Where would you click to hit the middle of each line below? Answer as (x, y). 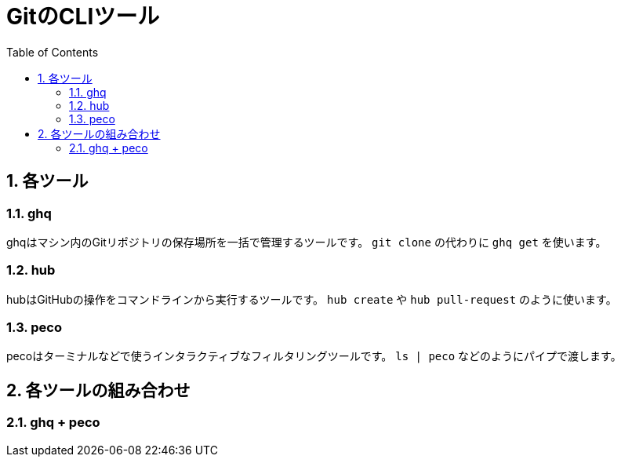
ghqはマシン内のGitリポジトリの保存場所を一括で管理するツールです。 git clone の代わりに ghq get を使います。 (307, 242)
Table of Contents (53, 52)
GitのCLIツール (83, 16)
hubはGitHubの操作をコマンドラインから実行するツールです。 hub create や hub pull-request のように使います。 (312, 299)
